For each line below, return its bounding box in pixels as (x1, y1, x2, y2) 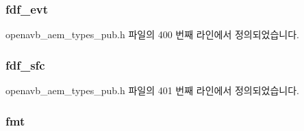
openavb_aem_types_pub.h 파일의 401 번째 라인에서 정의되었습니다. (5, 83, 300, 98)
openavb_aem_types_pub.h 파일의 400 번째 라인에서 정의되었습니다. (5, 27, 300, 42)
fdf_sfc (5, 56, 45, 73)
